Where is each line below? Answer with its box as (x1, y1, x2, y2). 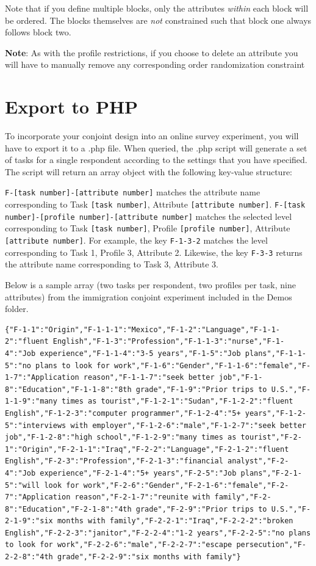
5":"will (5, 481, 40, 490)
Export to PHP (5, 94, 138, 119)
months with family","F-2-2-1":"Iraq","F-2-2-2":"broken (57, 517, 293, 526)
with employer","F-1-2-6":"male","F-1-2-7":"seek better (70, 421, 306, 430)
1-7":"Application (5, 373, 79, 382)
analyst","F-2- (228, 457, 289, 466)
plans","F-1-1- (245, 349, 306, 358)
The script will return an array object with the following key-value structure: (5, 165, 293, 178)
